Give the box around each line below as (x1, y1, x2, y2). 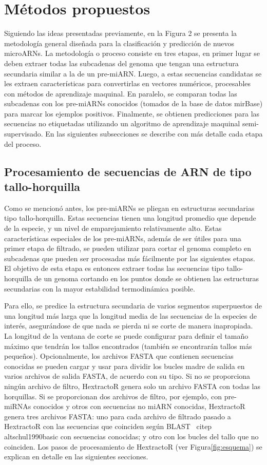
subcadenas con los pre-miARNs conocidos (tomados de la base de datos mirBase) (4, 98, 263, 109)
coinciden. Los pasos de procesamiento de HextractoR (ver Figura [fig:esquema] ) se (4, 441, 262, 452)
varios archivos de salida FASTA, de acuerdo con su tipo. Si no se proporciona (4, 371, 251, 381)
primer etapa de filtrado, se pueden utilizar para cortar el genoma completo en (4, 243, 252, 254)
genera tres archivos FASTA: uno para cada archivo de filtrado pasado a (4, 411, 231, 421)
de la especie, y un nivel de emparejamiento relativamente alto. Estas (4, 223, 222, 234)
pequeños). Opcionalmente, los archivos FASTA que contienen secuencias (4, 351, 234, 361)
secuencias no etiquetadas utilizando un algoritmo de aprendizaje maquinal (4, 118, 240, 129)
